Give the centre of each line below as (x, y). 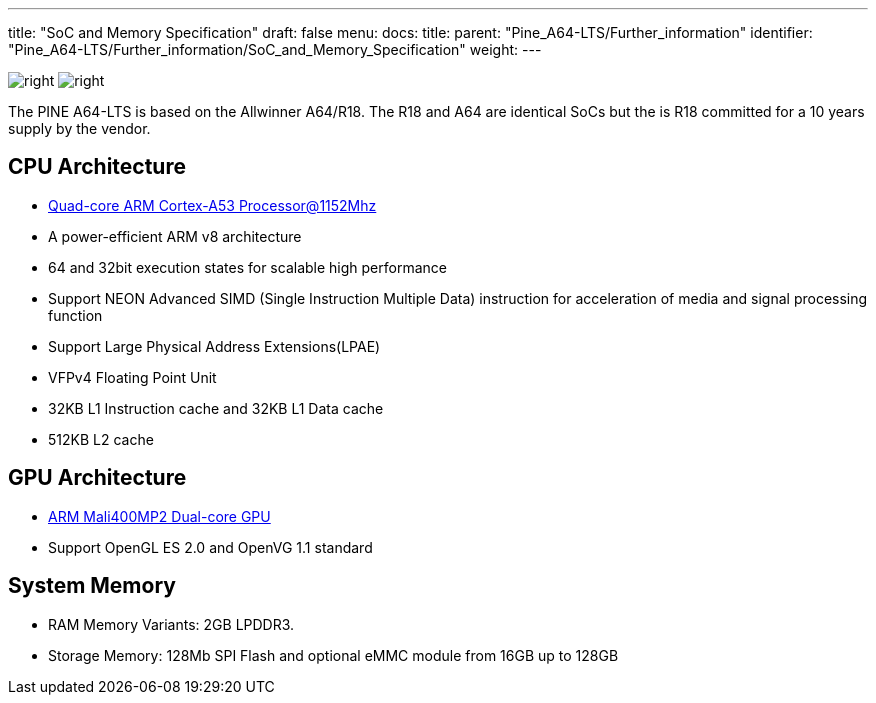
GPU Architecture (97, 478)
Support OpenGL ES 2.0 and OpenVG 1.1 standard (210, 547)
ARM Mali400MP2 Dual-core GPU (159, 516)
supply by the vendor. (79, 128)
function (75, 315)
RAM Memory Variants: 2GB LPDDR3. (171, 624)
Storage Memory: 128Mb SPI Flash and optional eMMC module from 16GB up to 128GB (333, 655)
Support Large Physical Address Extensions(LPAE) (214, 346)
